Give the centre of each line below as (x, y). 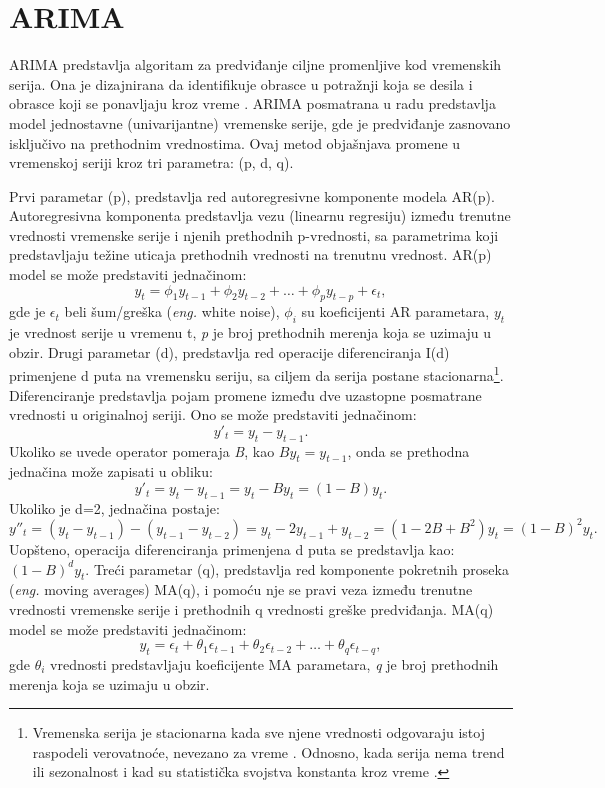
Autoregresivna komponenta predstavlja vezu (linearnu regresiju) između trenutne (260, 215)
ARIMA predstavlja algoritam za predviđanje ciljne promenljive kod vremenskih (255, 64)
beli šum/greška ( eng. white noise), (172, 311)
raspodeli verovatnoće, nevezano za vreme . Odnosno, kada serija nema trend (268, 751)
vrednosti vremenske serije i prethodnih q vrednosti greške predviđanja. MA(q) (251, 608)
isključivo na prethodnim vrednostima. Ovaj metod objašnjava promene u (235, 142)
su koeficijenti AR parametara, (395, 311)
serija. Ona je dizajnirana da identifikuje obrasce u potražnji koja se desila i (241, 83)
